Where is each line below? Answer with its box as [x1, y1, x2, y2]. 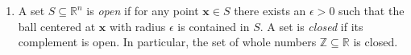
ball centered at [18, 18, 96, 34]
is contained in [177, 18, 250, 34]
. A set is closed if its [259, 18, 363, 34]
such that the [338, 2, 405, 18]
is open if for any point [86, 2, 199, 18]
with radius [109, 18, 166, 34]
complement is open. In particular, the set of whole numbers [18, 33, 317, 50]
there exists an [234, 2, 306, 18]
